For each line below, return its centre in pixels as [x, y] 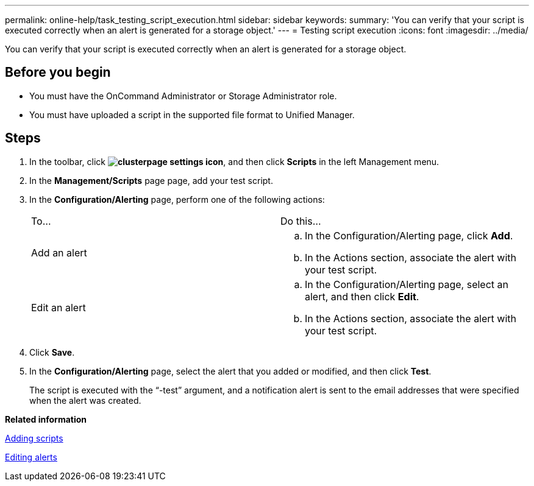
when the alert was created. [85, 400]
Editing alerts [31, 457]
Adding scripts [34, 438]
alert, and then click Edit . [362, 296]
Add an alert [59, 252]
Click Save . [52, 352]
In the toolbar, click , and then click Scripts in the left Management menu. [234, 161]
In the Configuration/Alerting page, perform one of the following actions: [177, 199]
